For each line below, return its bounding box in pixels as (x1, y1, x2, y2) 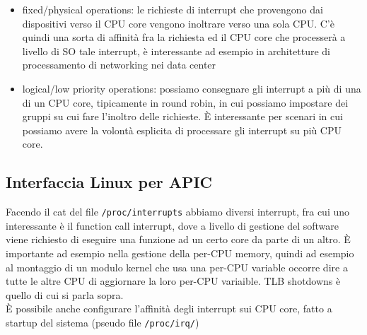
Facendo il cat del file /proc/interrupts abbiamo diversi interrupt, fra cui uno (6, 204, 350, 219)
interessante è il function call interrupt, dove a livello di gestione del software (6, 218, 339, 233)
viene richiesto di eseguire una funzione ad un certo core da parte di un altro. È (6, 232, 351, 247)
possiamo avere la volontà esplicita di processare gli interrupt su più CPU (22, 122, 342, 137)
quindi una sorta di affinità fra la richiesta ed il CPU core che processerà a (22, 30, 346, 45)
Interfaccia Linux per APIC (6, 171, 213, 193)
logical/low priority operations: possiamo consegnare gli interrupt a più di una (22, 81, 361, 95)
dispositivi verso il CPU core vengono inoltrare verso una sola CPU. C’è (22, 16, 334, 30)
